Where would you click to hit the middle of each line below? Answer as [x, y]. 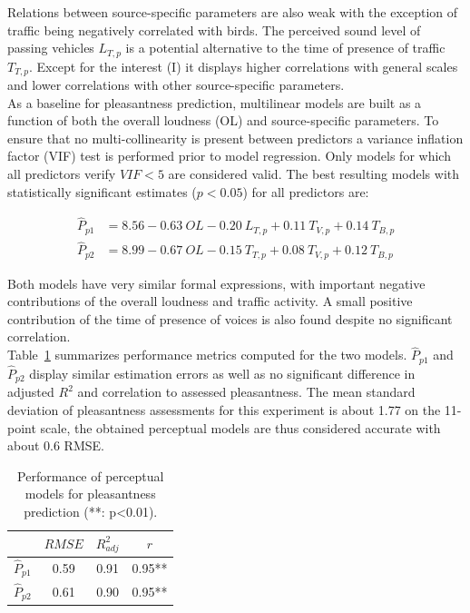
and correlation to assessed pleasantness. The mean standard [246, 392]
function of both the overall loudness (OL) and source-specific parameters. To [223, 120]
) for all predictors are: [306, 191]
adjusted [31, 392]
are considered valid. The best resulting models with [314, 174]
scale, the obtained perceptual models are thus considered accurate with [240, 427]
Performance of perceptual [91, 475]
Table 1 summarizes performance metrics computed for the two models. [207, 355]
